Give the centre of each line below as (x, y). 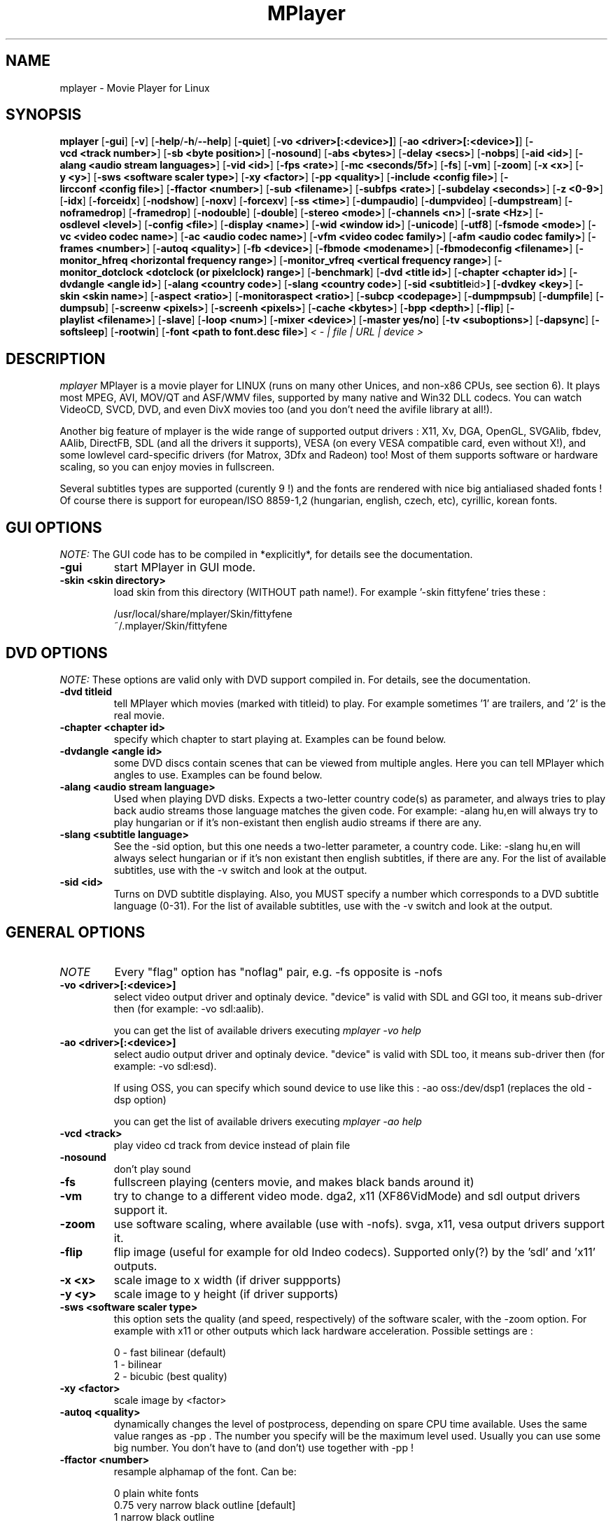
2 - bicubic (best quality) (170, 1376)
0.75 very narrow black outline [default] (205, 1505)
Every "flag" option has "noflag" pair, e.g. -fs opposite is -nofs (279, 972)
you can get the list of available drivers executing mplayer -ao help (268, 1121)
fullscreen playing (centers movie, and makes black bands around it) (294, 1182)
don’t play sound (152, 1169)
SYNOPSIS (44, 115)
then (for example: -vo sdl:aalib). (189, 1008)
